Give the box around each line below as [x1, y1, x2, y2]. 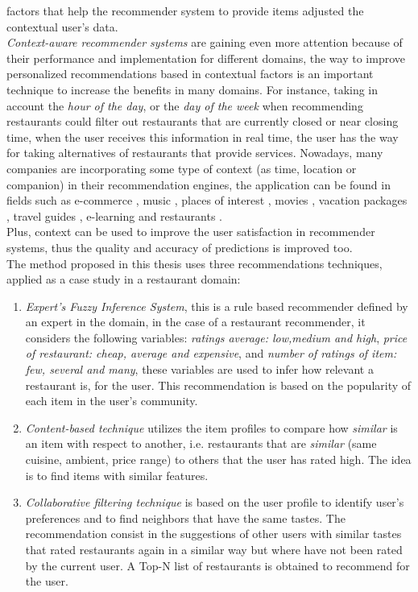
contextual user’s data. [6, 18, 118, 35]
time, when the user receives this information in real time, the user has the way [6, 128, 399, 145]
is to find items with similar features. [25, 466, 209, 483]
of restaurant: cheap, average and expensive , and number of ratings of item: [25, 345, 397, 362]
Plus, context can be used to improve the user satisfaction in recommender [6, 223, 375, 240]
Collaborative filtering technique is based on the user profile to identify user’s [25, 494, 404, 511]
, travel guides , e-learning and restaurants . [6, 207, 222, 224]
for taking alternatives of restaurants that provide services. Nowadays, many [6, 144, 383, 161]
